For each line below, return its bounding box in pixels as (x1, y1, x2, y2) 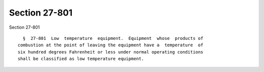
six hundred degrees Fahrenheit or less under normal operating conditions (18, 49, 203, 54)
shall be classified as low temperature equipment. (18, 56, 144, 62)
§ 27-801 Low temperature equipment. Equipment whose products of (22, 36, 203, 41)
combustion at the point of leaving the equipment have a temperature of (18, 42, 203, 48)
